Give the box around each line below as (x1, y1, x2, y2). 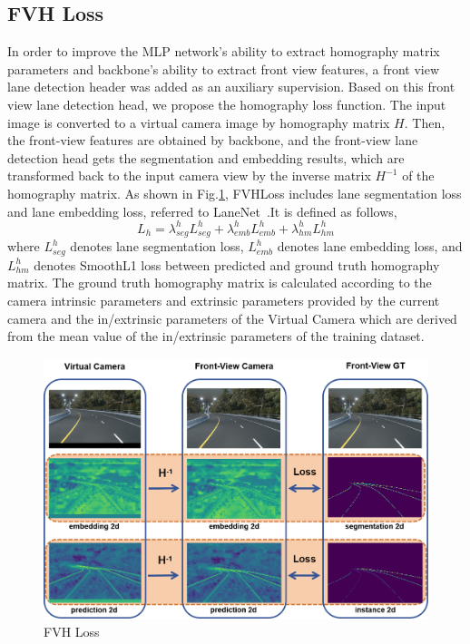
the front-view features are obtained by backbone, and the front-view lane (7, 131, 418, 150)
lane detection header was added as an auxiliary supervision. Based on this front (7, 77, 455, 96)
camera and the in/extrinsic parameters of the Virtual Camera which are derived (7, 308, 457, 327)
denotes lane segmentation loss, (70, 237, 244, 256)
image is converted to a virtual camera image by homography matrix (7, 112, 390, 132)
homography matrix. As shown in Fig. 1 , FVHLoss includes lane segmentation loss (7, 183, 462, 202)
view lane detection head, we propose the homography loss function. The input (7, 94, 446, 113)
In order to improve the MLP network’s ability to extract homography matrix (7, 42, 440, 61)
